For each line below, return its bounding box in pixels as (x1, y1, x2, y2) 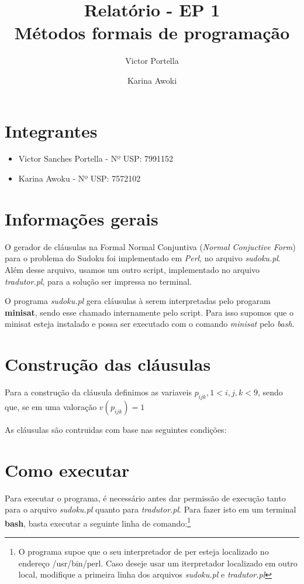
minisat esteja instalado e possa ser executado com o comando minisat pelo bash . (5, 317, 295, 330)
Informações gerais (5, 206, 158, 230)
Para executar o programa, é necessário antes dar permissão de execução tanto (5, 491, 286, 504)
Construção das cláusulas (5, 352, 211, 376)
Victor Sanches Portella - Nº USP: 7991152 (18, 152, 174, 165)
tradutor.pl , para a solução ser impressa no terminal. (5, 275, 192, 287)
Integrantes (5, 118, 98, 142)
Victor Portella (125, 54, 179, 67)
